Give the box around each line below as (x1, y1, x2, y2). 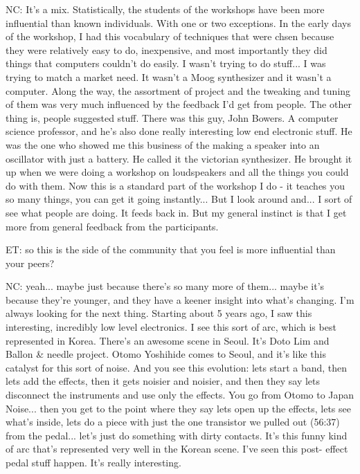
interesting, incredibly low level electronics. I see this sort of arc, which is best (6, 320, 336, 334)
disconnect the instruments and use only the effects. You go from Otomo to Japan (6, 388, 354, 402)
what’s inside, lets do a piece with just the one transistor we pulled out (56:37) (6, 414, 340, 429)
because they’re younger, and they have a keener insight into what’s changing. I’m (6, 292, 354, 307)
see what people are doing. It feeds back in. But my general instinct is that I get (6, 205, 347, 219)
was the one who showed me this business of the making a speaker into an (6, 137, 320, 152)
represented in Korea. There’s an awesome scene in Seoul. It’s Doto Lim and (6, 333, 330, 347)
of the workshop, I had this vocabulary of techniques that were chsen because (6, 29, 334, 44)
